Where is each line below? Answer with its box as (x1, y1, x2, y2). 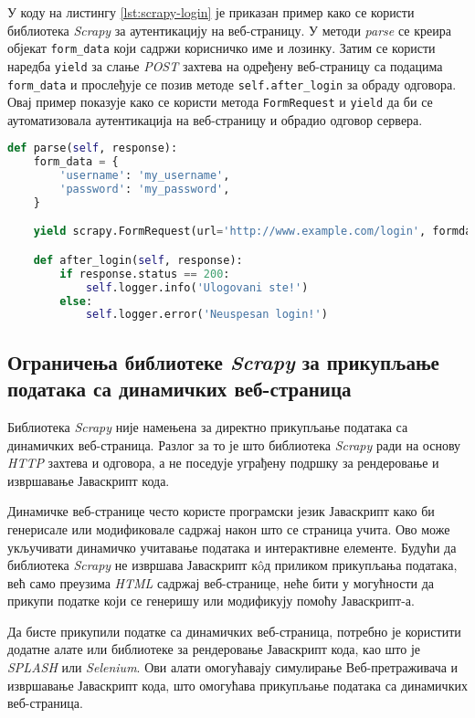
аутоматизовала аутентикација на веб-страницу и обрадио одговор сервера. (7, 110, 423, 129)
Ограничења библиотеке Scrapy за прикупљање (7, 347, 439, 375)
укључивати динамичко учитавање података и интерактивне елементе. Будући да (7, 537, 457, 556)
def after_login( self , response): (33, 253, 243, 267)
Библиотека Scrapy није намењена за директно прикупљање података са (7, 417, 408, 436)
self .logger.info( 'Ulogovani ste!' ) (85, 280, 309, 294)
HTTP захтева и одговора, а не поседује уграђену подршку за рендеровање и (7, 453, 439, 472)
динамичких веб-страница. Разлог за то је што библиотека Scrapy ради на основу (7, 435, 461, 454)
